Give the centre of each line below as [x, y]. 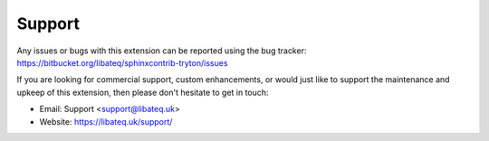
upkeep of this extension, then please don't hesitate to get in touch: [143, 92]
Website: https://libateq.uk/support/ [106, 121]
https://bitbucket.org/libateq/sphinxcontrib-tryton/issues [122, 62]
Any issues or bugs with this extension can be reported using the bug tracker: [162, 51]
